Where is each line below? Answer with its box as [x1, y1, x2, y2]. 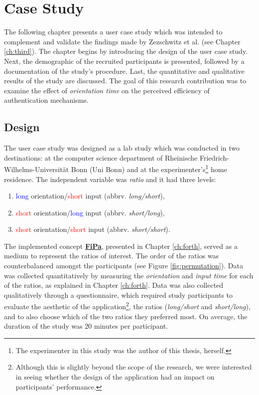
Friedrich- [199, 152, 229, 163]
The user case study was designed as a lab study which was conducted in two [4, 143, 240, 153]
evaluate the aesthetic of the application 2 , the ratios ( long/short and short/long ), [4, 300, 251, 312]
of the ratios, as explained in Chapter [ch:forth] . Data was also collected [4, 280, 224, 290]
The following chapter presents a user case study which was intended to [4, 26, 223, 37]
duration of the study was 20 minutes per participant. [4, 321, 168, 331]
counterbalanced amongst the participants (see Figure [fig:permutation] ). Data [4, 260, 243, 271]
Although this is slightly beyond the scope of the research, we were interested [15, 362, 252, 372]
